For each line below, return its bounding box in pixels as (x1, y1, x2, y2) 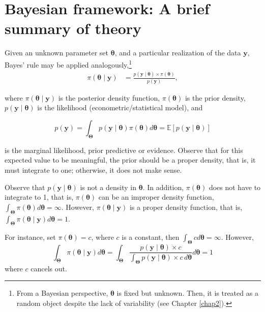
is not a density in (80, 181, 137, 192)
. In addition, (142, 181, 184, 192)
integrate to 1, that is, (5, 192, 74, 202)
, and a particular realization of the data (114, 47, 241, 58)
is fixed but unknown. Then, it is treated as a (116, 288, 258, 298)
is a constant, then (122, 232, 180, 242)
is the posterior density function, (58, 92, 160, 103)
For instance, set (5, 232, 56, 242)
